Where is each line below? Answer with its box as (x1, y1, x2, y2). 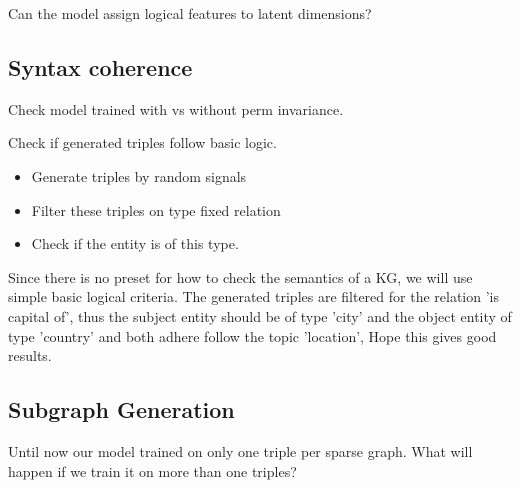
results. (8, 345, 52, 366)
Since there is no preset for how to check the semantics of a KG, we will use (8, 266, 473, 287)
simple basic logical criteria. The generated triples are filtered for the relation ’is (8, 286, 499, 307)
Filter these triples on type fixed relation (31, 199, 281, 220)
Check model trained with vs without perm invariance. (8, 98, 344, 119)
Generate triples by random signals (31, 165, 247, 186)
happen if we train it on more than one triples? (8, 460, 297, 481)
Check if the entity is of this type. (31, 233, 239, 254)
